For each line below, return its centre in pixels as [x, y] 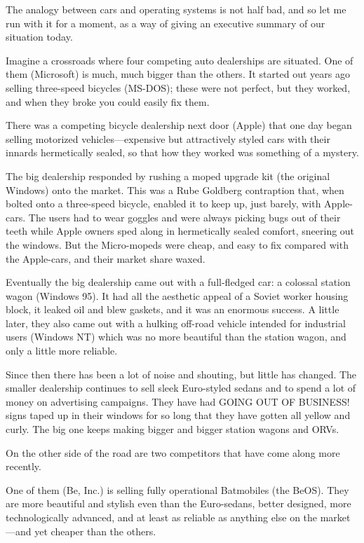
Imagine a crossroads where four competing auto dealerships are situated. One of [180, 60]
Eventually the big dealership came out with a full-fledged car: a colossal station [178, 282]
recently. [23, 466]
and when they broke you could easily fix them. [108, 101]
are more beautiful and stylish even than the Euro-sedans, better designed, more [178, 503]
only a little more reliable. [62, 351]
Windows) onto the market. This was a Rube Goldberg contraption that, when [175, 190]
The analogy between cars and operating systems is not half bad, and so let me [176, 9]
